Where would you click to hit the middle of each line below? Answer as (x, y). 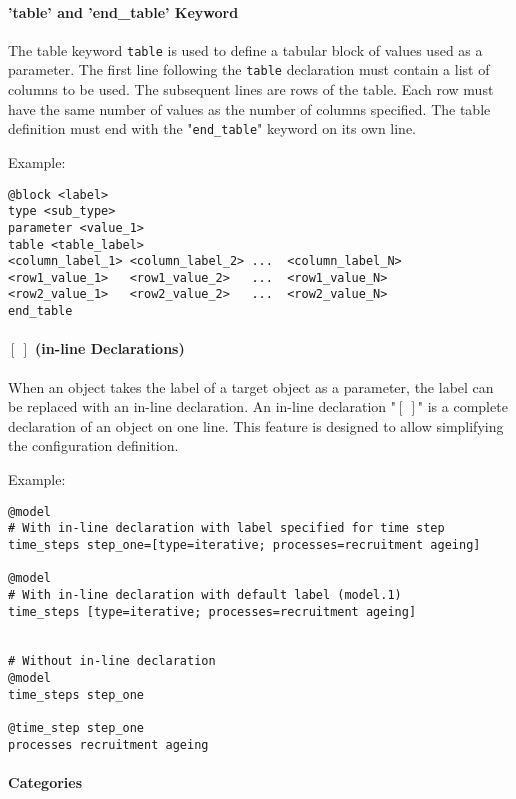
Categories (45, 782)
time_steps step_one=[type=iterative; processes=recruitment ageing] (244, 544)
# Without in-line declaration (112, 661)
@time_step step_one (76, 728)
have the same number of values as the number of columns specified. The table (249, 108)
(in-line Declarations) (110, 348)
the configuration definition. (93, 445)
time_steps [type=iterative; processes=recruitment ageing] (212, 611)
